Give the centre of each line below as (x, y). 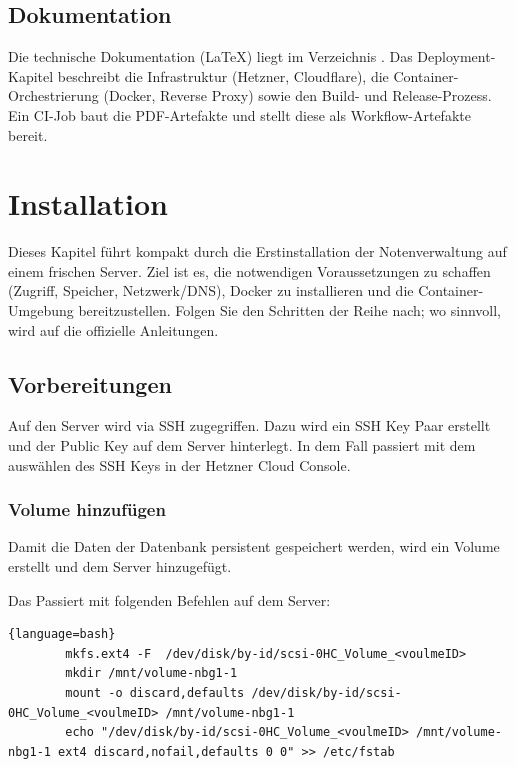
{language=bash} (62, 634)
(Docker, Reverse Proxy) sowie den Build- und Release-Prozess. (297, 95)
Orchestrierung (53, 95)
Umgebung (41, 310)
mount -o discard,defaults (155, 693)
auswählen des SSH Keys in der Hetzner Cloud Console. (179, 464)
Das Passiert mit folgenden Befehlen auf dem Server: (169, 599)
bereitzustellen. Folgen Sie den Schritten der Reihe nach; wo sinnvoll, (290, 310)
